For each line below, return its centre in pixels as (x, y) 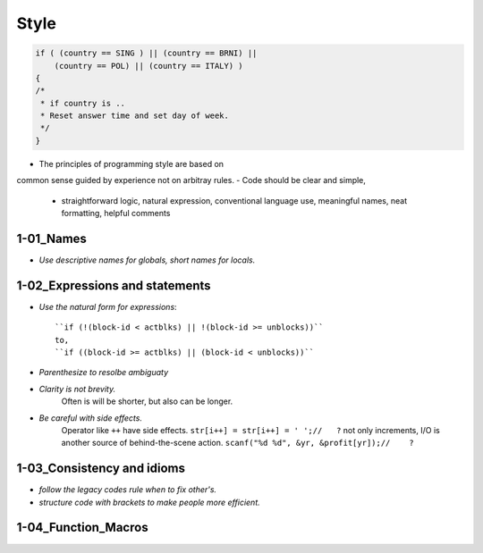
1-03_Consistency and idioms (101, 469)
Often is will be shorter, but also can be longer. (147, 401)
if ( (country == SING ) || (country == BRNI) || (146, 53)
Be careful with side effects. (91, 418)
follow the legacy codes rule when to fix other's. (128, 490)
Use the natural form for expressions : (108, 306)
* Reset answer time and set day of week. (135, 116)
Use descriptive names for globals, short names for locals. (147, 260)
